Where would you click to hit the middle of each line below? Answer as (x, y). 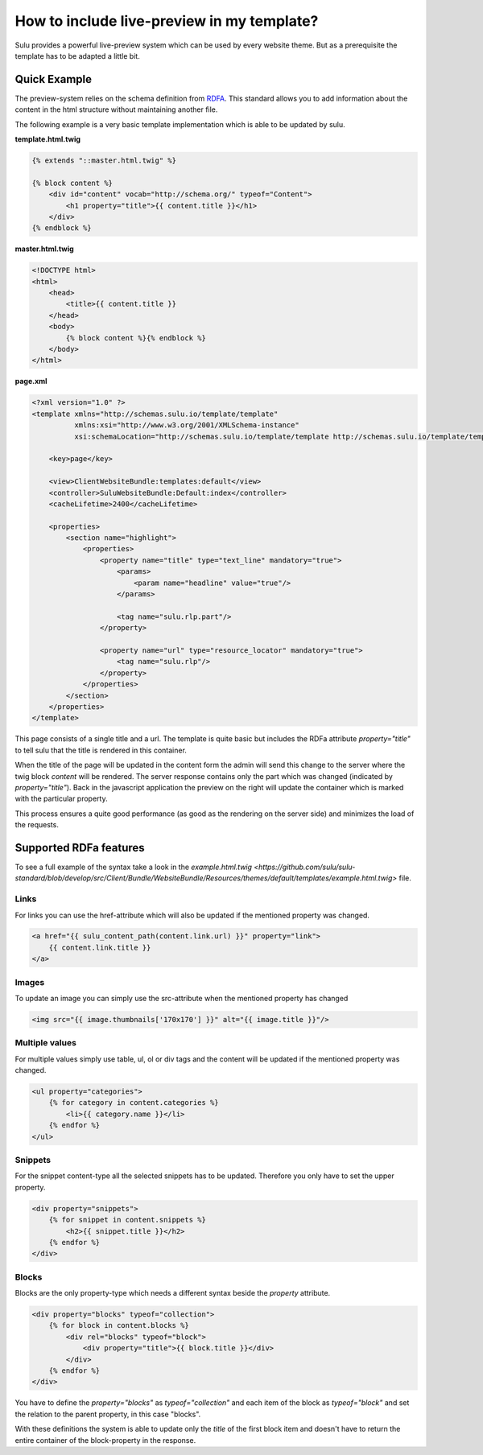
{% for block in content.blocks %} (119, 1325)
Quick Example (54, 79)
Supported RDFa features (80, 848)
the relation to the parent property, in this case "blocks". (108, 1414)
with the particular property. (61, 799)
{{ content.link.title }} (100, 947)
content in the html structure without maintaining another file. (116, 109)
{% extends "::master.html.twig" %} (104, 161)
